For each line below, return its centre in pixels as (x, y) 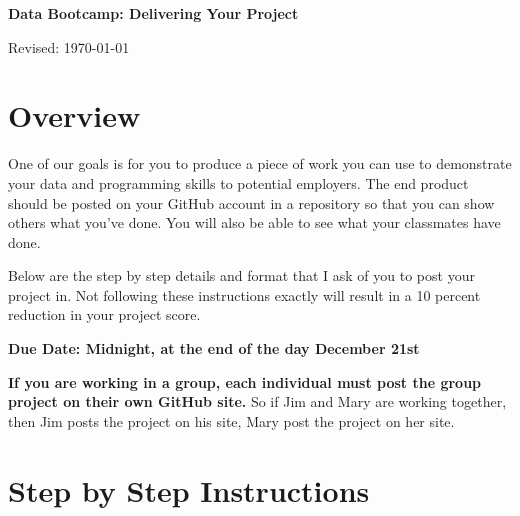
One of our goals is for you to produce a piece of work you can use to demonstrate (260, 163)
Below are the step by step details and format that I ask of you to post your (241, 275)
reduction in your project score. (104, 314)
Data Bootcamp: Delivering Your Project (153, 13)
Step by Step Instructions (189, 489)
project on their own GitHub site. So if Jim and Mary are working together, (257, 401)
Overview (74, 115)
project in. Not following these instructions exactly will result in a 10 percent (244, 294)
